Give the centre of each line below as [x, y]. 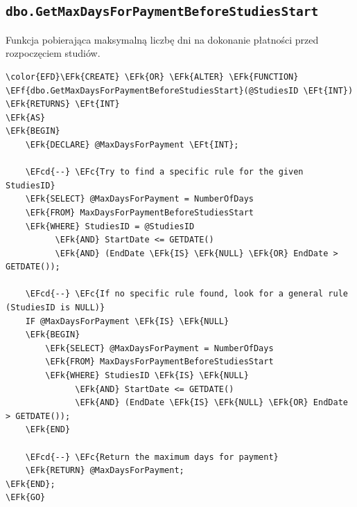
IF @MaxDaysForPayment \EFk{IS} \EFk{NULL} [127, 321]
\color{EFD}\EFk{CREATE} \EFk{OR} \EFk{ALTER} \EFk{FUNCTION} [152, 77]
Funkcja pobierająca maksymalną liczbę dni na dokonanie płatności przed [162, 39]
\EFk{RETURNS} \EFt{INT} [63, 104]
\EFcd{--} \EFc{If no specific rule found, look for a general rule [186, 294]
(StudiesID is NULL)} [55, 308]
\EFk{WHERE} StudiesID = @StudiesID [110, 226]
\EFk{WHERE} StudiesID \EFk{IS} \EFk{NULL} [147, 376]
